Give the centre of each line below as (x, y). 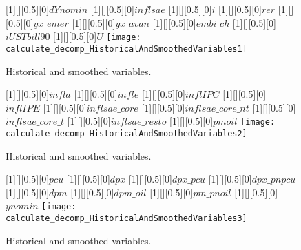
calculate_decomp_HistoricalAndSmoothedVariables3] (126, 219)
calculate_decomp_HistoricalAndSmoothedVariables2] (126, 133)
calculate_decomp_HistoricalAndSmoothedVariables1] (126, 49)
